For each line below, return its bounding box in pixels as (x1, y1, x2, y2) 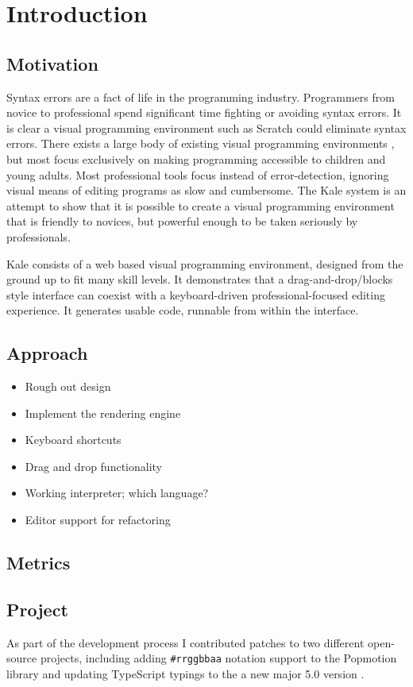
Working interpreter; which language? (25, 484, 209, 501)
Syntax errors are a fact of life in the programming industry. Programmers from (6, 88, 395, 105)
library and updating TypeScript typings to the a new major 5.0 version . (6, 665, 365, 681)
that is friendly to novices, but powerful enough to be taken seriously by (6, 213, 358, 230)
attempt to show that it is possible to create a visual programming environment (6, 197, 395, 214)
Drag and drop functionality (25, 457, 163, 474)
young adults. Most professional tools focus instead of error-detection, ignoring (6, 166, 389, 183)
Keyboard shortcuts (25, 431, 122, 448)
